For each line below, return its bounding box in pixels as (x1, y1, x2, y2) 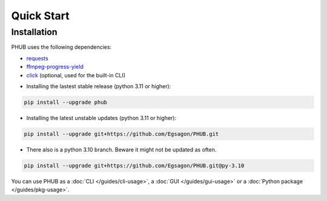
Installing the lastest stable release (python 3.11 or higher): (26, 82, 171, 90)
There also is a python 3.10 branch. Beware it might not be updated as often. (26, 145, 217, 153)
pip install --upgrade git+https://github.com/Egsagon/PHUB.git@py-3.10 (24, 162, 245, 169)
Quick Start (11, 9, 70, 22)
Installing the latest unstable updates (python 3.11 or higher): (26, 114, 177, 121)
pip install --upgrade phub (24, 98, 107, 106)
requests (26, 54, 48, 62)
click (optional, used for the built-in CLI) (26, 71, 126, 78)
